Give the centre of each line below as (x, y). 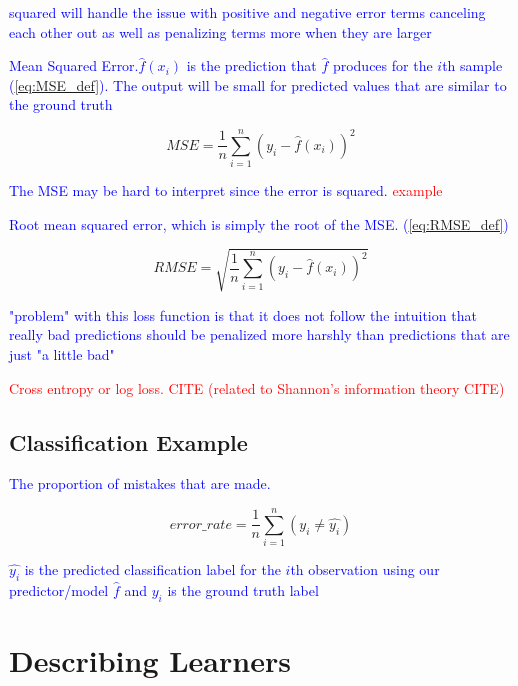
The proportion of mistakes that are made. (140, 483)
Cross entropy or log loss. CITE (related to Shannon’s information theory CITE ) (257, 387)
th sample (472, 65)
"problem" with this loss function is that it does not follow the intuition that (243, 314)
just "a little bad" (62, 354)
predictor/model (59, 589)
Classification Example (128, 441)
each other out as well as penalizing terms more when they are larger (220, 31)
